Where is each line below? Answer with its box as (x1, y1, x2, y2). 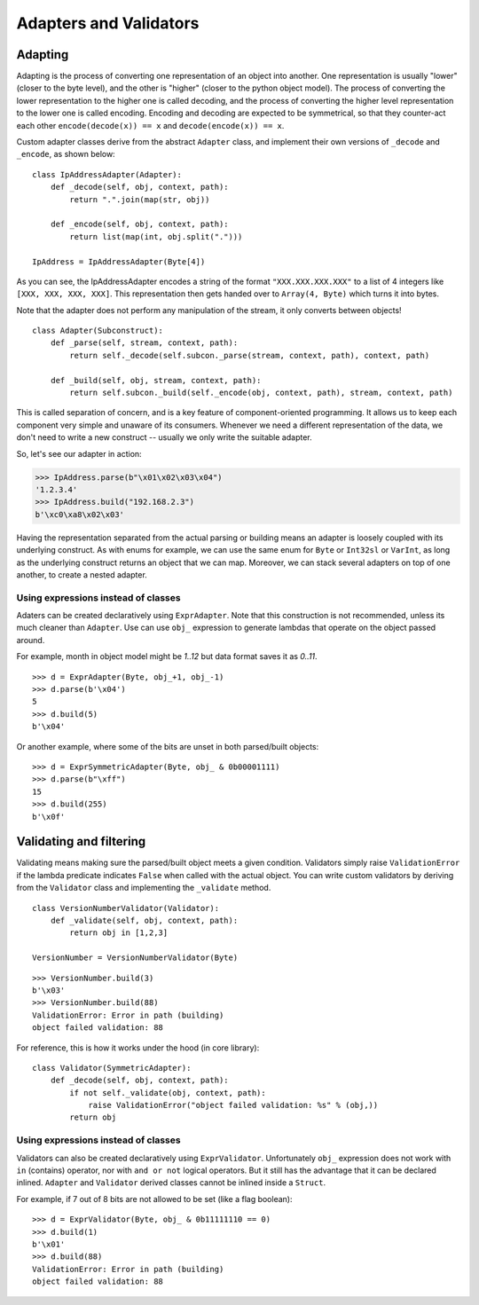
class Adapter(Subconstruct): (32, 326, 164, 336)
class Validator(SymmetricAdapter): (32, 1063, 192, 1073)
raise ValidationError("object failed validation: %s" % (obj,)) (88, 1100, 379, 1111)
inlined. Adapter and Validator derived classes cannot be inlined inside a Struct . (16, 1177, 326, 1188)
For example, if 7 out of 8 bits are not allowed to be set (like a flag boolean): (16, 1193, 293, 1204)
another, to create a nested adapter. (16, 569, 148, 580)
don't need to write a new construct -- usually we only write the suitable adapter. (16, 432, 312, 443)
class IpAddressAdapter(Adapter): (32, 169, 182, 179)
